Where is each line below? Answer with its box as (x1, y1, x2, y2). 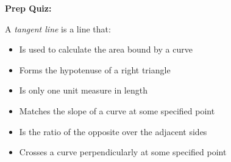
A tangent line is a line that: (5, 22, 111, 35)
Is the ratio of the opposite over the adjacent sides (19, 125, 207, 138)
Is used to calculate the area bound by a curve (19, 43, 193, 56)
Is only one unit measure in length (19, 84, 147, 97)
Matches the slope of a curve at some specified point (19, 104, 215, 117)
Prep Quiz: (5, 2, 52, 14)
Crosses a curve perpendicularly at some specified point (19, 145, 227, 158)
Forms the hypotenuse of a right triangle (19, 63, 171, 76)
